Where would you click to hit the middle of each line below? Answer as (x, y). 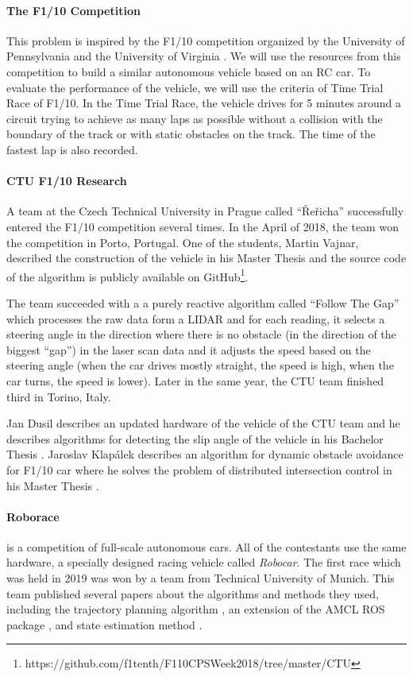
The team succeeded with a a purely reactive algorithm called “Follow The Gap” (203, 302)
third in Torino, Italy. (59, 396)
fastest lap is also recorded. (72, 149)
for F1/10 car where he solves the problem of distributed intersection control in (199, 469)
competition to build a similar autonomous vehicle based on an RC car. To (189, 71)
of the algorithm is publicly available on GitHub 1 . (127, 275)
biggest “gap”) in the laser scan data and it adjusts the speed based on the (189, 349)
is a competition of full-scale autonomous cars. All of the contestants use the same (206, 546)
